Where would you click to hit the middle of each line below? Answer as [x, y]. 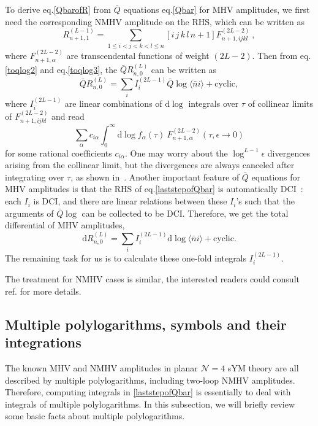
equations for [276, 176]
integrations [43, 342]
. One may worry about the [176, 153]
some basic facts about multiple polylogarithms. [95, 416]
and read [68, 116]
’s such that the [265, 201]
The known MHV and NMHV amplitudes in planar [101, 368]
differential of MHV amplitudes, [65, 225]
